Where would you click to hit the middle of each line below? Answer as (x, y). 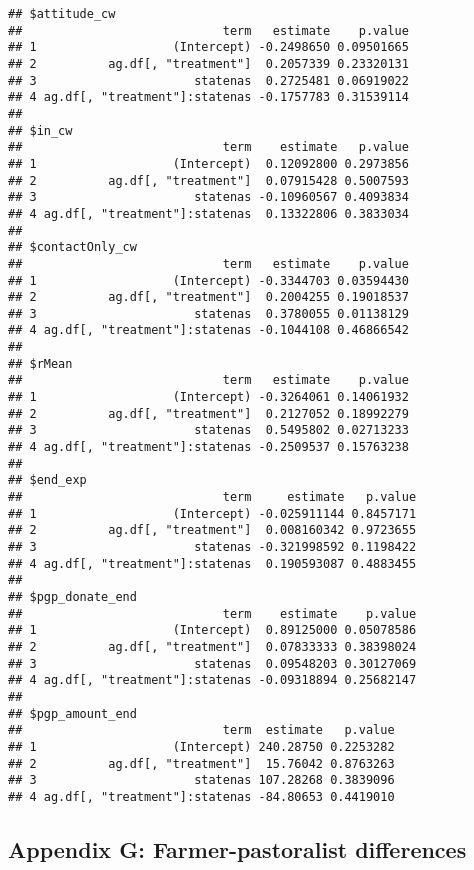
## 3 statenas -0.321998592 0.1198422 (212, 547)
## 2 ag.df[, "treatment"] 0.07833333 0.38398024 (212, 646)
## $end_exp (47, 480)
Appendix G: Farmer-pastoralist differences (237, 848)
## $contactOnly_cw (72, 247)
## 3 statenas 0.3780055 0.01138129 (208, 313)
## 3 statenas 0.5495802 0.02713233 (208, 430)
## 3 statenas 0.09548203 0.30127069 (212, 663)
